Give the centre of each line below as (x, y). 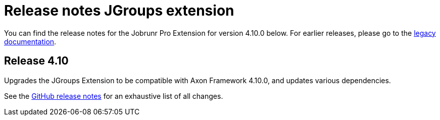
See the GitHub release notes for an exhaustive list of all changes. (114, 96)
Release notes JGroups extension (119, 11)
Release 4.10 (36, 61)
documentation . (30, 41)
